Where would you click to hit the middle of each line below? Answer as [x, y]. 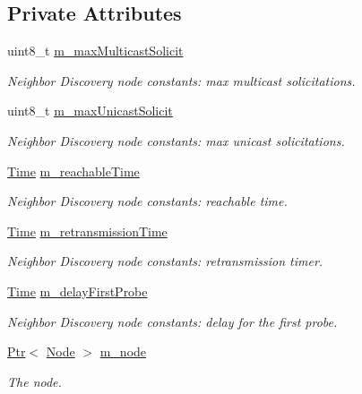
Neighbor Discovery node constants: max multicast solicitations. [181, 80]
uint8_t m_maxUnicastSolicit [90, 111]
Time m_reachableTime [73, 171]
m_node [123, 351]
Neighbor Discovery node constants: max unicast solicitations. [176, 140]
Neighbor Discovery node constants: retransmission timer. [165, 261]
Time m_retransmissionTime [87, 231]
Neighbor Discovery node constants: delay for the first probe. [172, 321]
